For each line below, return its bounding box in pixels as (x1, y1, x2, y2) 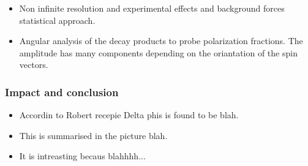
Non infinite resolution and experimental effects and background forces (19, 2, 285, 14)
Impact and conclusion (5, 84, 119, 99)
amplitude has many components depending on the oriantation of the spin (19, 46, 298, 59)
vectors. (19, 58, 48, 71)
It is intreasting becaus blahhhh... (19, 149, 146, 162)
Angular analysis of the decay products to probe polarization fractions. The (19, 34, 303, 47)
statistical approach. (19, 13, 96, 26)
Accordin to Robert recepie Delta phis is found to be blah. (19, 108, 239, 121)
